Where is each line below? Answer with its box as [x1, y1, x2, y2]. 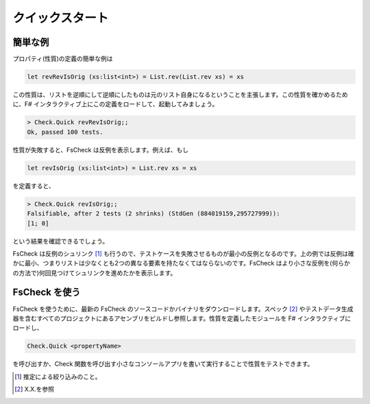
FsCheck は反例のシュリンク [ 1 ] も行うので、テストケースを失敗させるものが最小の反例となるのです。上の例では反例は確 [12, 249, 354, 257]
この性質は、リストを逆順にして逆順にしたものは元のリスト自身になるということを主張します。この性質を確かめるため [12, 91, 349, 99]
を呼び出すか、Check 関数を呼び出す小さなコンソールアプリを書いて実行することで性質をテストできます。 [12, 360, 314, 368]
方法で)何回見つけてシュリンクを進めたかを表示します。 [18, 268, 177, 277]
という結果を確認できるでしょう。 [12, 237, 109, 245]
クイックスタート [12, 10, 109, 25]
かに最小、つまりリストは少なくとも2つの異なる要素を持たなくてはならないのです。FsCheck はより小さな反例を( [12, 259, 332, 268]
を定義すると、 [12, 182, 55, 190]
